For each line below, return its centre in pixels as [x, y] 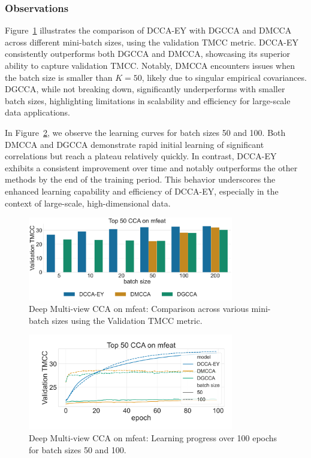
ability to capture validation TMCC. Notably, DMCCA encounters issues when [150, 65]
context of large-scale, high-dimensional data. [88, 203]
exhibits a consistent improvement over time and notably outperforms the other [151, 167]
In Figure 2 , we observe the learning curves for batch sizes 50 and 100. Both [145, 132]
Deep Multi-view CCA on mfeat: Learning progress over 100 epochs [153, 437]
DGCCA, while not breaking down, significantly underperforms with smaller [145, 89]
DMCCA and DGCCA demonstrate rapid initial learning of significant [135, 144]
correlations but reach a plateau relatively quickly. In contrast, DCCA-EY [141, 156]
